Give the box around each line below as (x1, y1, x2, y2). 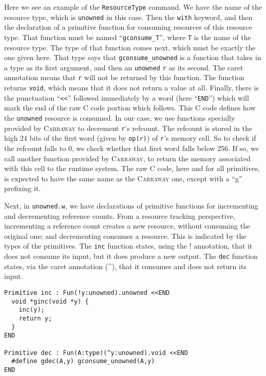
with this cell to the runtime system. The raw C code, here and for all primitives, (4, 163, 260, 174)
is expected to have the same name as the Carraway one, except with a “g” (4, 173, 242, 183)
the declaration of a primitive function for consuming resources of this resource (4, 22, 252, 32)
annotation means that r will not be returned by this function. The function (4, 72, 244, 83)
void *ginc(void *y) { (11, 297, 89, 305)
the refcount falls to (4, 143, 66, 153)
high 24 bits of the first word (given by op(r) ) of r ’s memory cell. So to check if (4, 133, 256, 143)
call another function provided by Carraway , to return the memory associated (4, 153, 251, 163)
